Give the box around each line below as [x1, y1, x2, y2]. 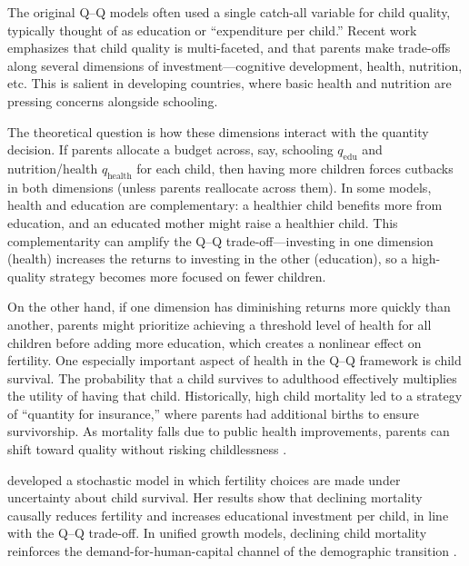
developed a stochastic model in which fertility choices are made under [7, 470, 401, 489]
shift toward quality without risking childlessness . [7, 440, 287, 459]
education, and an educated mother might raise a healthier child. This [7, 213, 398, 232]
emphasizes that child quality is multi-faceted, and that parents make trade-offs [7, 38, 451, 57]
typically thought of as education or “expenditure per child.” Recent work [7, 20, 417, 39]
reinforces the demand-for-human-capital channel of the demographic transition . [7, 541, 457, 561]
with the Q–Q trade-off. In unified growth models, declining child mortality [7, 523, 427, 542]
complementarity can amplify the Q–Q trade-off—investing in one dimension [7, 231, 434, 250]
